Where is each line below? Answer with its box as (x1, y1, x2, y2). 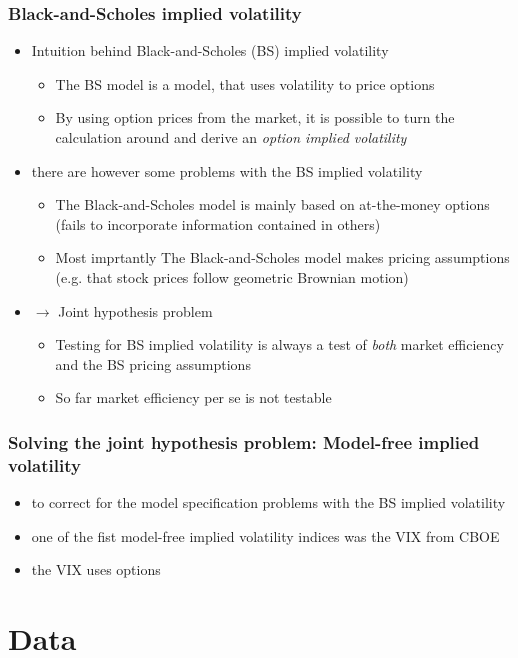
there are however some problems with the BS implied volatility (31, 160, 423, 181)
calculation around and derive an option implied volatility (55, 127, 407, 147)
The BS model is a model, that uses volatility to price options (55, 73, 435, 94)
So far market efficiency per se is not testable (55, 387, 332, 408)
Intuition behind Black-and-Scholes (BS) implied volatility (31, 40, 389, 61)
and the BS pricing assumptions (55, 353, 251, 374)
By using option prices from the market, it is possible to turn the (55, 107, 455, 128)
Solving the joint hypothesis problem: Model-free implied (8, 429, 480, 454)
